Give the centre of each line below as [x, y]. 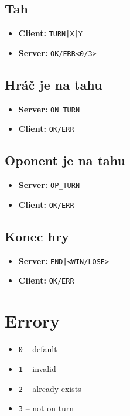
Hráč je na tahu [54, 84]
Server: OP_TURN [49, 185]
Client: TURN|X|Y [50, 33]
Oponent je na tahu [65, 160]
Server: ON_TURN [49, 109]
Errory [32, 321]
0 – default [38, 349]
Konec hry [37, 236]
